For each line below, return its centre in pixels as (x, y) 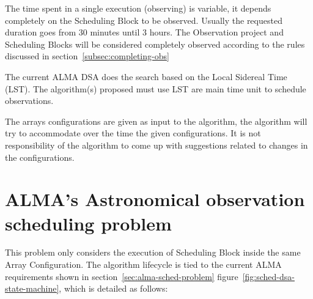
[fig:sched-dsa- (268, 276)
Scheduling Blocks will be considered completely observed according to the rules (155, 44)
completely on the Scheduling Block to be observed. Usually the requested (144, 20)
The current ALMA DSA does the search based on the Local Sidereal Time (146, 76)
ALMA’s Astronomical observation (155, 199)
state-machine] (32, 288)
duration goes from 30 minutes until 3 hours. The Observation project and (144, 32)
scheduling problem (88, 223)
